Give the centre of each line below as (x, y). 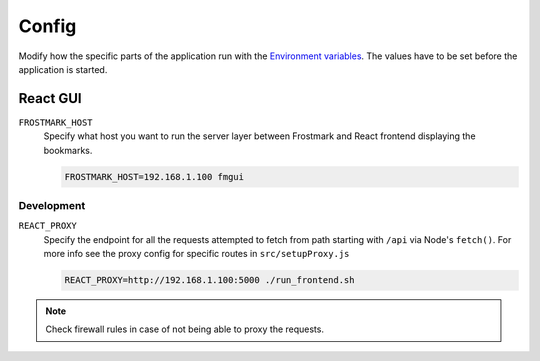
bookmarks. (68, 150)
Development (52, 205)
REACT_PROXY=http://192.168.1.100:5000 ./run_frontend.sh (209, 280)
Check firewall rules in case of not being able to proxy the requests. (185, 329)
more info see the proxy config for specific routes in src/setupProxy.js (196, 254)
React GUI (50, 98)
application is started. (63, 69)
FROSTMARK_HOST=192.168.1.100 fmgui (154, 176)
